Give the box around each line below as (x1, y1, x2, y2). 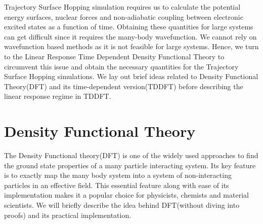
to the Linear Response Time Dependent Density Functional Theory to (4, 51, 225, 61)
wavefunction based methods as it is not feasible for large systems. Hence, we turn (4, 41, 259, 52)
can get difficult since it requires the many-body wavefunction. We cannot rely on (4, 31, 257, 42)
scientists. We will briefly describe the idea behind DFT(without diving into (4, 200, 240, 210)
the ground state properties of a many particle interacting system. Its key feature (4, 160, 256, 170)
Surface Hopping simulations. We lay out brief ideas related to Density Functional (4, 71, 258, 82)
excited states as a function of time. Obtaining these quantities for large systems (4, 21, 253, 32)
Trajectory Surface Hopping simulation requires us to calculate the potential (4, 2, 241, 12)
